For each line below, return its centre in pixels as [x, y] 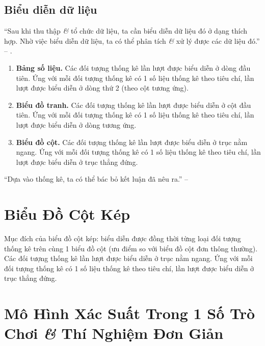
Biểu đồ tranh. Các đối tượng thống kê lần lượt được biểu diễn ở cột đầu [134, 105]
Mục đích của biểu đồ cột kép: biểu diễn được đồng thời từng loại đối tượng [123, 238]
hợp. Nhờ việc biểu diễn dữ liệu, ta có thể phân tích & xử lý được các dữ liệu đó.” [132, 40]
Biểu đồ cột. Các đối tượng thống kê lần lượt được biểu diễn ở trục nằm [132, 142]
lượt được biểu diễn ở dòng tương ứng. [76, 124]
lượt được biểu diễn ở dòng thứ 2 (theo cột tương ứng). [102, 88]
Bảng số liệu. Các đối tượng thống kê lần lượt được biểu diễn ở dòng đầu [133, 67]
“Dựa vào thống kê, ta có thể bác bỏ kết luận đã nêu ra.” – [96, 179]
